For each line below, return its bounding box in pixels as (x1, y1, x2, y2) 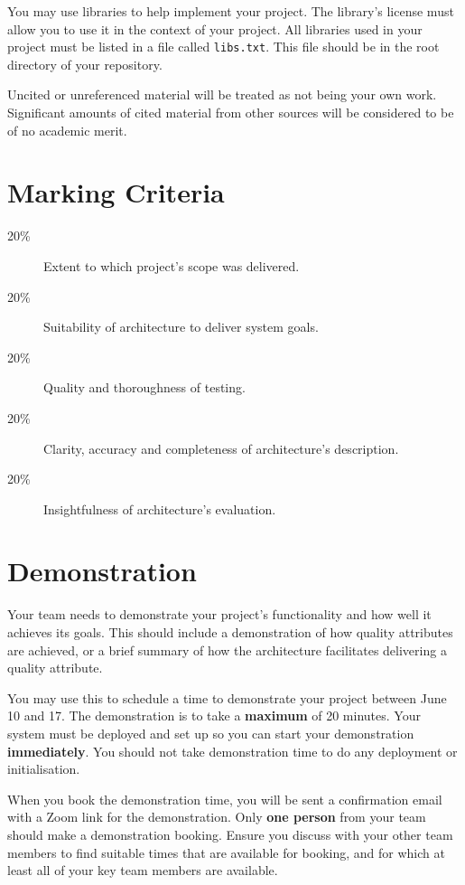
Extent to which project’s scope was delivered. (43, 256, 300, 275)
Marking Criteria (7, 174, 225, 211)
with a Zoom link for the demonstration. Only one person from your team (7, 807, 426, 826)
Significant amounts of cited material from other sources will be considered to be (7, 103, 454, 122)
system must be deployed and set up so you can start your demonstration (7, 723, 414, 742)
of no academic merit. (7, 120, 127, 139)
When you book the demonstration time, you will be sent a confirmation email (7, 789, 442, 808)
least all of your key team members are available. (7, 861, 278, 880)
